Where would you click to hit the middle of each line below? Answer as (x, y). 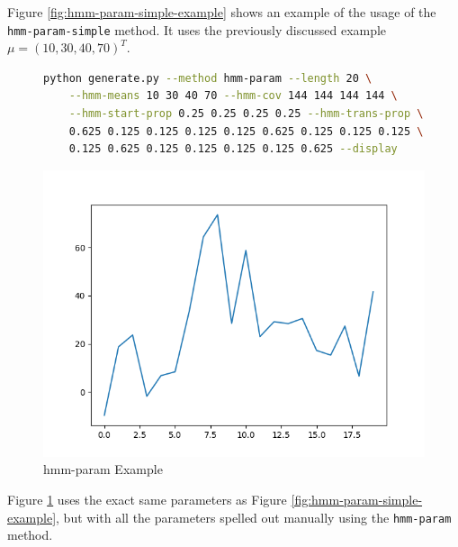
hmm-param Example (103, 469)
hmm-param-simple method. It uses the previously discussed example (197, 29)
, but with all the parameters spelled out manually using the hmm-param (254, 517)
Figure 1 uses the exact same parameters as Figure (147, 499)
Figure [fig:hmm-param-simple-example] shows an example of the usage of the (222, 12)
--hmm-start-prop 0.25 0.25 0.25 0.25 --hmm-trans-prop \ (246, 114)
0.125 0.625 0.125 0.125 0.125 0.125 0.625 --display (233, 149)
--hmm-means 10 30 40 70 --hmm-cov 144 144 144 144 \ (233, 96)
